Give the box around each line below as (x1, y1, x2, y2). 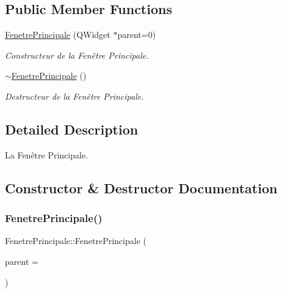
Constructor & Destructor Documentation (5, 178, 278, 197)
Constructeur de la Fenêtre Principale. (5, 48, 149, 61)
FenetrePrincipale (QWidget (5, 28, 110, 41)
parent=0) (117, 28, 156, 41)
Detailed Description (5, 119, 139, 138)
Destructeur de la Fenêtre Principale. (5, 89, 144, 102)
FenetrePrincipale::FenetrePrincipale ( (5, 234, 146, 247)
